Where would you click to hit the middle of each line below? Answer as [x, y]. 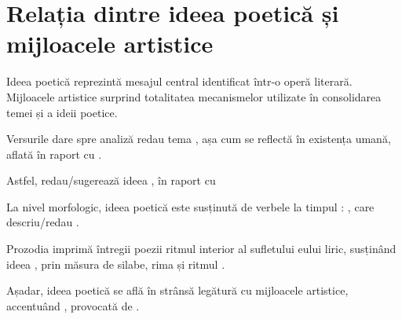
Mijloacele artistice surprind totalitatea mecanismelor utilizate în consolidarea [194, 96]
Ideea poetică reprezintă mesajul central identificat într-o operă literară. [179, 81]
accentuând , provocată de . [73, 305]
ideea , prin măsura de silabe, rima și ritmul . [116, 264]
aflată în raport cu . [54, 154]
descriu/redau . [43, 222]
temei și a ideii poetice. [62, 112]
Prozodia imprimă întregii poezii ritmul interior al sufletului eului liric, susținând [201, 249]
